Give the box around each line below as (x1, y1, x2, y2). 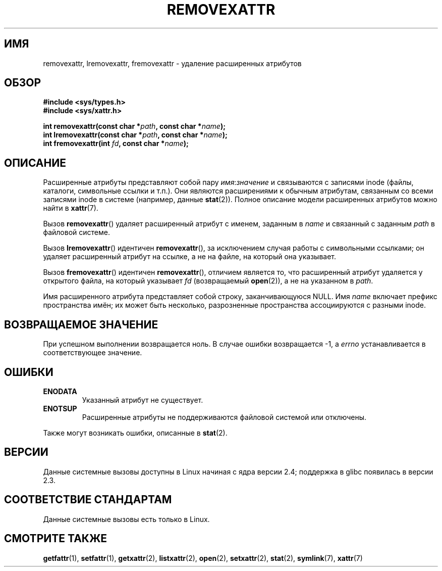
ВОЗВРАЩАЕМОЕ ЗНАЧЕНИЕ (4, 318, 158, 331)
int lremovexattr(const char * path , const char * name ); (43, 130, 228, 139)
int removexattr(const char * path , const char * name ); (43, 122, 226, 131)
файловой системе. (43, 228, 110, 237)
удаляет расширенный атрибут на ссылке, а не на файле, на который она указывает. (43, 252, 337, 261)
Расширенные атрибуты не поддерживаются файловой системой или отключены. (82, 412, 367, 421)
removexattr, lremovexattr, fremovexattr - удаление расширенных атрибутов (43, 59, 302, 68)
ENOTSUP (43, 404, 77, 413)
